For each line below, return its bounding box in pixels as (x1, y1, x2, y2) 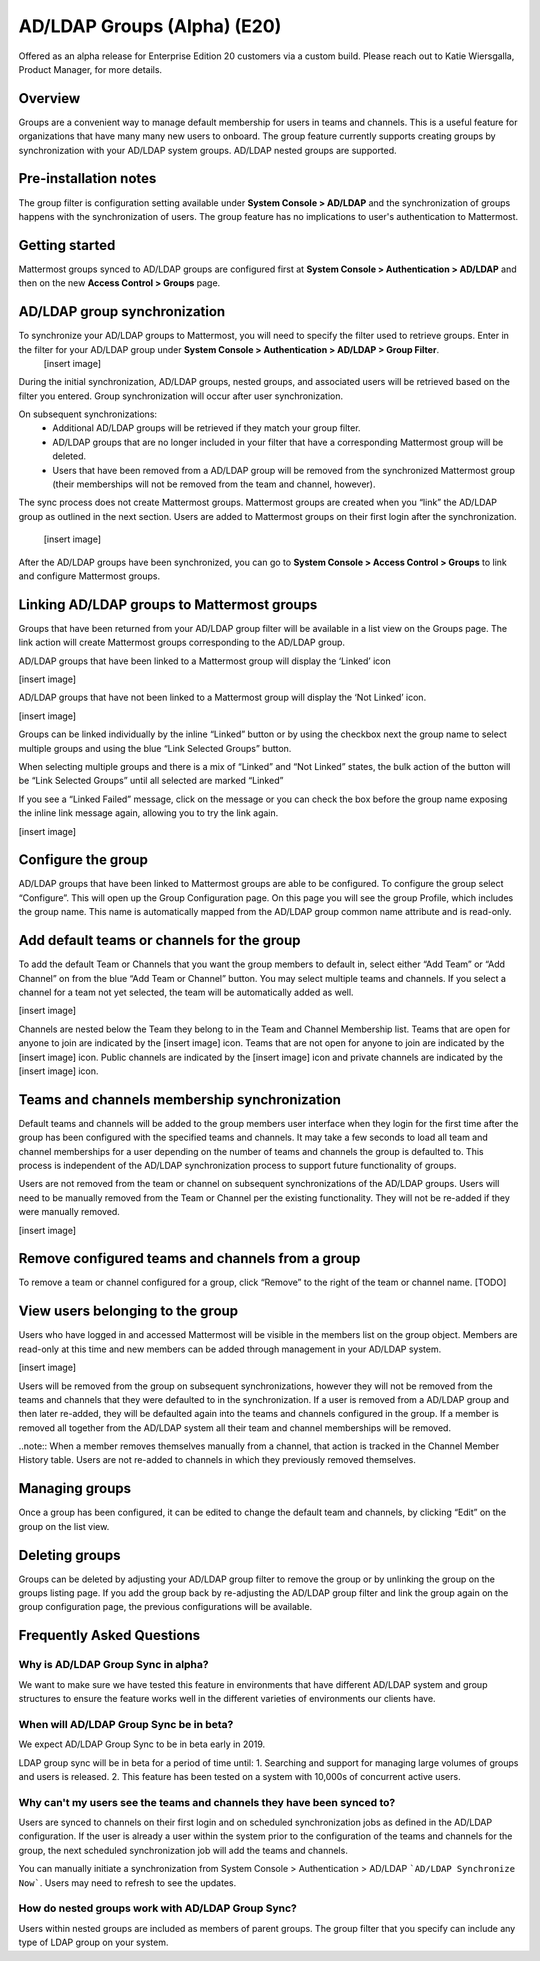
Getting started (18, 236, 116, 254)
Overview (18, 90, 81, 107)
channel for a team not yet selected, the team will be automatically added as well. (18, 986, 354, 998)
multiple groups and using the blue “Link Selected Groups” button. (18, 742, 292, 754)
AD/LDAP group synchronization (18, 303, 226, 320)
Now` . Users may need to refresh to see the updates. (18, 1876, 237, 1889)
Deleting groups (18, 1546, 121, 1564)
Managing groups (18, 1480, 132, 1497)
